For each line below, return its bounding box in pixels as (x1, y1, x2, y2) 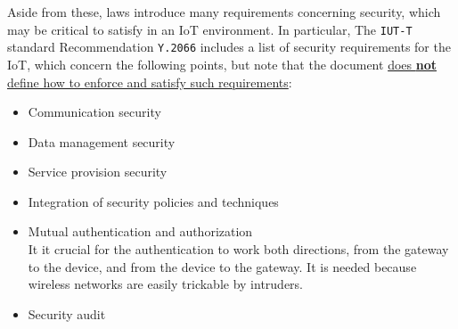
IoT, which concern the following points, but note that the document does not (7, 54, 437, 73)
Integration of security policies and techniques (28, 192, 279, 210)
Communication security (28, 103, 161, 121)
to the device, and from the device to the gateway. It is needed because (28, 257, 417, 276)
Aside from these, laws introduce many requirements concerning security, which (7, 3, 441, 21)
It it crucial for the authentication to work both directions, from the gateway (28, 240, 449, 259)
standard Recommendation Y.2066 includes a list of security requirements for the (7, 37, 451, 56)
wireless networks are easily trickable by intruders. (28, 275, 304, 293)
